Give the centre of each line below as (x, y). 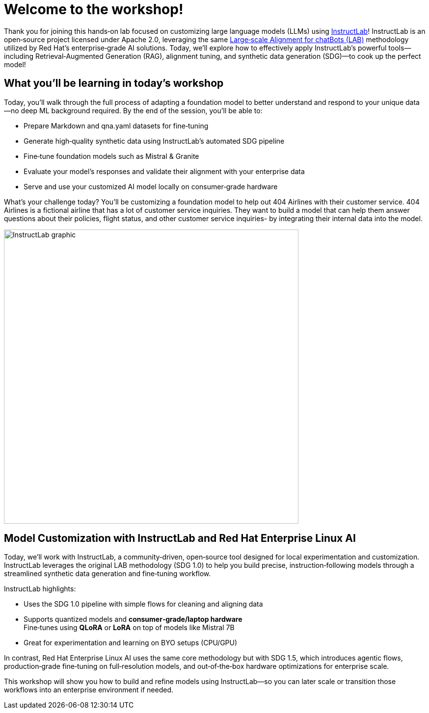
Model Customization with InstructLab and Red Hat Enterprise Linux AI (180, 538)
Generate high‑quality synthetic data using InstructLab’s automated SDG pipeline (154, 141)
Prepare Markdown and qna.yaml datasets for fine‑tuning (116, 126)
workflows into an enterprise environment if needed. (89, 690)
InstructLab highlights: (40, 589)
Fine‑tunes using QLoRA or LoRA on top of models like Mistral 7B (129, 628)
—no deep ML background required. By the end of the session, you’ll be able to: (133, 110)
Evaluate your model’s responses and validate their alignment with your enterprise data (164, 171)
